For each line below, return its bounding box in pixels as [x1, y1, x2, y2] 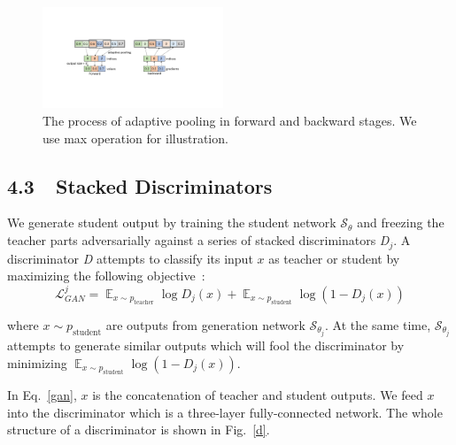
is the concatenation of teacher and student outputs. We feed [92, 386, 423, 403]
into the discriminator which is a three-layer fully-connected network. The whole [7, 403, 443, 421]
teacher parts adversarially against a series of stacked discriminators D [7, 231, 390, 249]
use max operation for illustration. [43, 128, 228, 147]
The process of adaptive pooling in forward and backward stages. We [43, 111, 417, 130]
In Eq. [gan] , [7, 386, 77, 403]
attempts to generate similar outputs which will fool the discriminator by [7, 336, 405, 354]
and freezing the [357, 213, 444, 232]
